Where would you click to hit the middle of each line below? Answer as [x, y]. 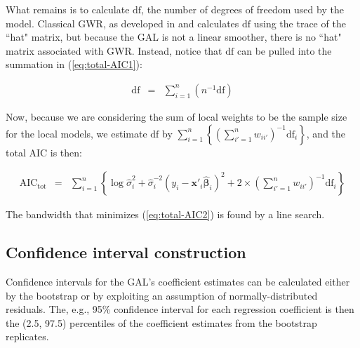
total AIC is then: [44, 152]
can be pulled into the [284, 50]
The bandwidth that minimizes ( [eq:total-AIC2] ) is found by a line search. [165, 214]
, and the [326, 133]
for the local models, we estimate [76, 133]
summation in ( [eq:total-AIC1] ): [74, 64]
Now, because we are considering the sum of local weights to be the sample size [176, 116]
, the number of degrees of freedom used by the [242, 9]
